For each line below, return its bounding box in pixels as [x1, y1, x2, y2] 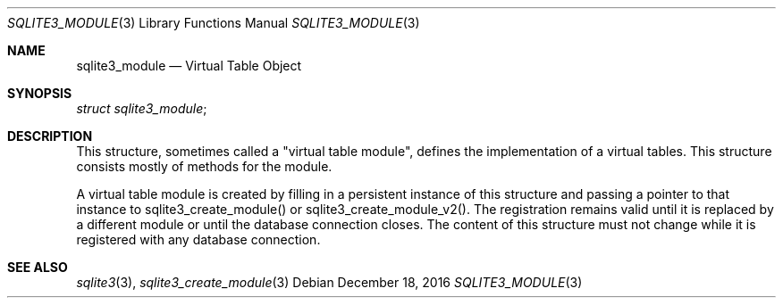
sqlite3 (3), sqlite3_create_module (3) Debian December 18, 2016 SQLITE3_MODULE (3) [76, 275, 583, 290]
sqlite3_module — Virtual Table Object [76, 58, 302, 73]
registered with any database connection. [76, 232, 321, 247]
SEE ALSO [7, 260, 68, 275]
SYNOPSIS [7, 86, 72, 101]
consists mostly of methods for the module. [76, 159, 333, 174]
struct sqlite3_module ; [76, 101, 207, 116]
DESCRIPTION [7, 128, 93, 144]
